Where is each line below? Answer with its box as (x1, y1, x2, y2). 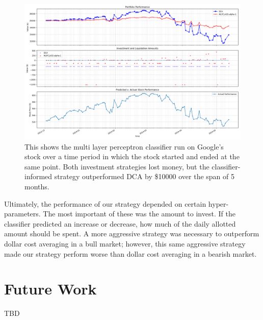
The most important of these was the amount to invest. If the (43, 208, 235, 219)
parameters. (4, 208, 41, 219)
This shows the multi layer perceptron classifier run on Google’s (24, 141, 224, 152)
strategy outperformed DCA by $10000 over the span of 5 (54, 171, 234, 182)
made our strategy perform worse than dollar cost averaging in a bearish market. (4, 248, 257, 259)
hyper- (208, 198, 229, 209)
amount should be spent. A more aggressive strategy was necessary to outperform (4, 228, 259, 239)
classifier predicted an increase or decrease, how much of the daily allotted (4, 218, 236, 229)
